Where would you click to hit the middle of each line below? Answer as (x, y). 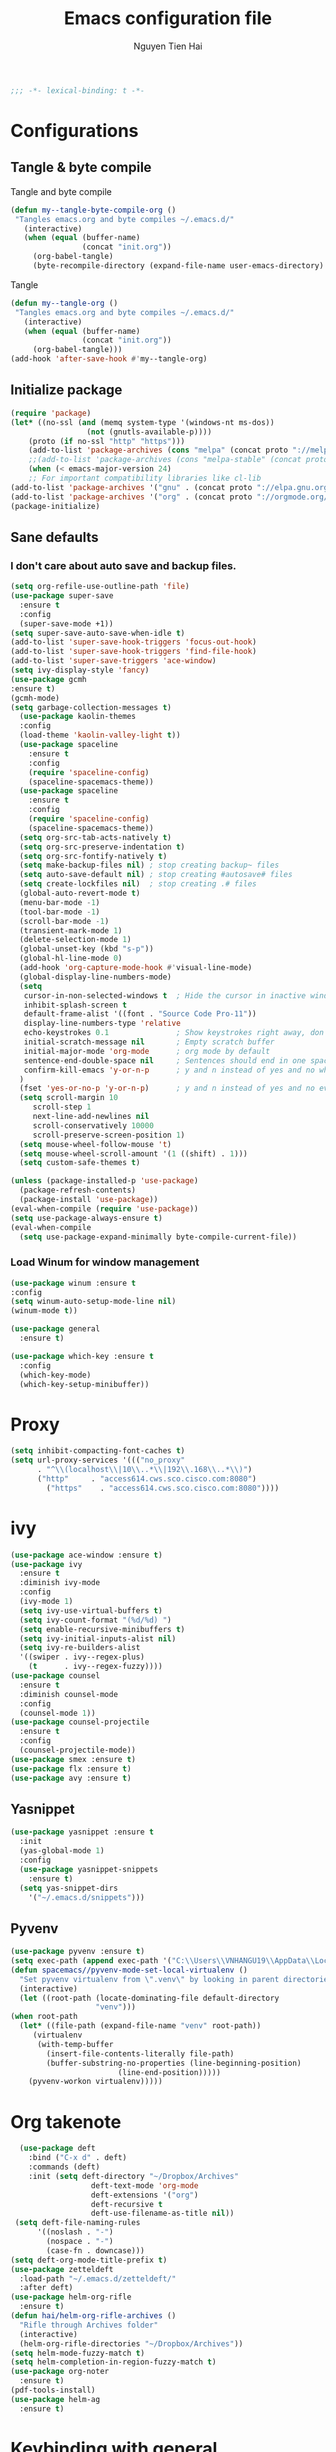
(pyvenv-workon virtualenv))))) (95, 2082)
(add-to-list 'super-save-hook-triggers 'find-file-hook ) (133, 652)
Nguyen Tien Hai (168, 46)
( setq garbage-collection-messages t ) (91, 707)
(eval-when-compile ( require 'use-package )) (104, 1208)
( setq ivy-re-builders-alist (80, 1648)
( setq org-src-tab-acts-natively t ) (95, 837)
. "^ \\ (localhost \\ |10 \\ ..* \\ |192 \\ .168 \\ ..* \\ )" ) (144, 1470)
